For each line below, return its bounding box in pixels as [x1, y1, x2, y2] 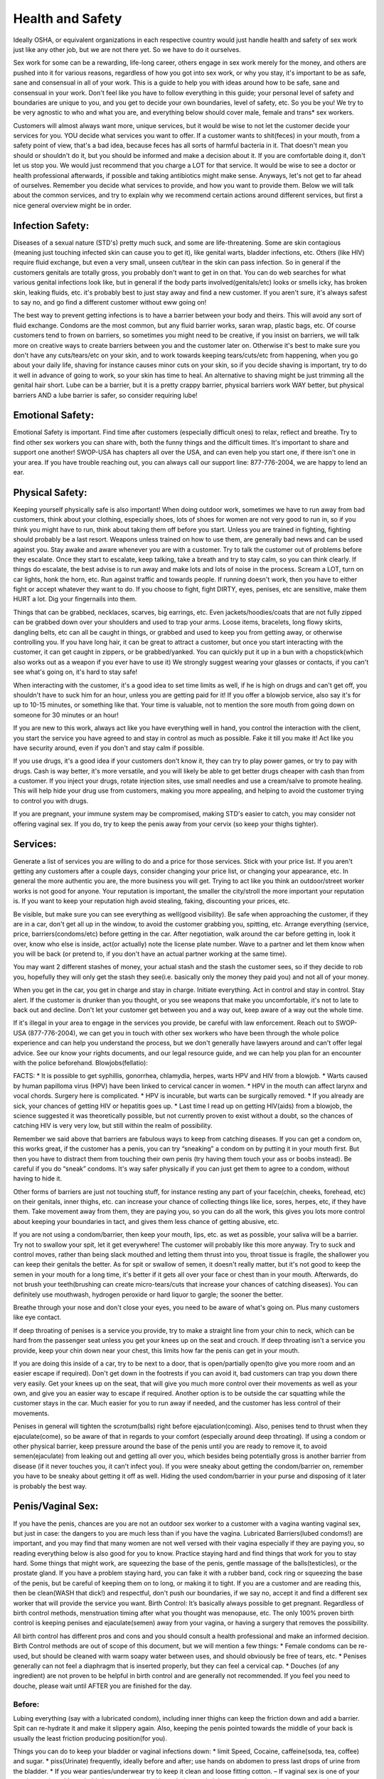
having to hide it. [13, 1174, 63, 1183]
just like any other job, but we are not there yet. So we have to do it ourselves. [13, 45, 241, 53]
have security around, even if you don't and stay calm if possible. [13, 744, 205, 752]
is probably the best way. [13, 1482, 87, 1490]
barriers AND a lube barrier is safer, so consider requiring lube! [13, 391, 198, 399]
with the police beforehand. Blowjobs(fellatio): [13, 1058, 149, 1067]
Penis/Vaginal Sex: [13, 1500, 99, 1512]
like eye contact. [13, 1313, 62, 1321]
